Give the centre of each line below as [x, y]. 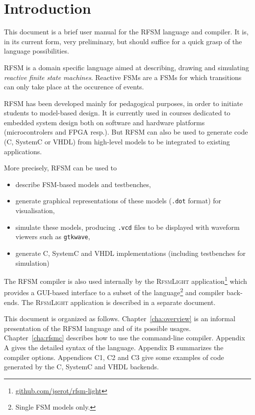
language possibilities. [37, 51]
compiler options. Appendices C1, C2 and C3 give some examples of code [114, 357]
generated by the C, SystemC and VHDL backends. [81, 367]
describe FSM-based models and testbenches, [83, 184]
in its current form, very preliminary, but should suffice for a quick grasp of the [123, 41]
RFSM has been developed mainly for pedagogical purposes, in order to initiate [123, 103]
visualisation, [35, 210]
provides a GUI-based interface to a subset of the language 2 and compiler [114, 292]
